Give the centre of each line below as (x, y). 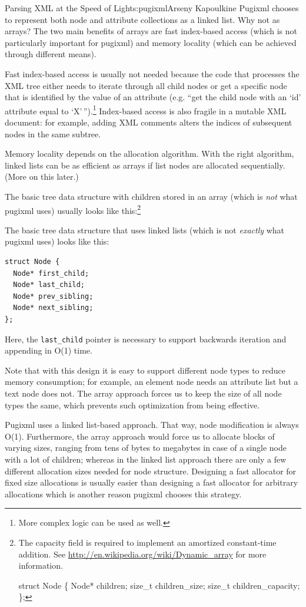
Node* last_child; (49, 285)
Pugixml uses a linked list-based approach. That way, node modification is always (152, 425)
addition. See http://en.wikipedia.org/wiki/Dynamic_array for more (142, 554)
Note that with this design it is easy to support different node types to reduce (145, 370)
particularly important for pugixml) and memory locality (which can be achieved (151, 42)
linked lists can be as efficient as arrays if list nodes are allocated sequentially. (145, 165)
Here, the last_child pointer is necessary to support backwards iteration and (146, 339)
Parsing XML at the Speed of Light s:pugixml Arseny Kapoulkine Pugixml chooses (152, 8)
